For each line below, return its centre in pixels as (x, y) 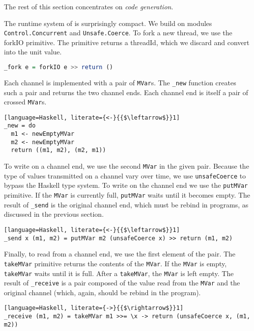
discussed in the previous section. (54, 214)
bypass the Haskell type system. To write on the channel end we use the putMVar (126, 185)
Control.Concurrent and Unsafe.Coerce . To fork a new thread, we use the (118, 33)
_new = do (20, 126)
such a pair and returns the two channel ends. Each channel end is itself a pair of (126, 92)
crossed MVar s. (25, 102)
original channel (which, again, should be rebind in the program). (102, 292)
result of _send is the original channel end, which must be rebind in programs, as (126, 204)
